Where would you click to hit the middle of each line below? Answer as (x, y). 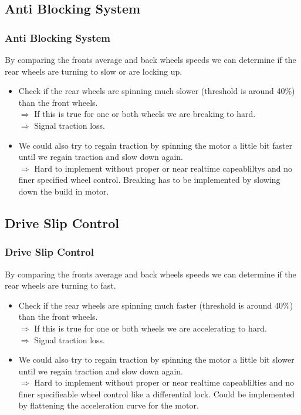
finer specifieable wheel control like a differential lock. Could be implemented (157, 394)
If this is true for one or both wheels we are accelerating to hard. (150, 328)
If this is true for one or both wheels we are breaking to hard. (145, 114)
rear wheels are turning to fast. (60, 285)
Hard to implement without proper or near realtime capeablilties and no (164, 382)
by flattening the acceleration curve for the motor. (109, 405)
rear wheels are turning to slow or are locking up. (94, 71)
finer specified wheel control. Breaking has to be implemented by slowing (149, 180)
